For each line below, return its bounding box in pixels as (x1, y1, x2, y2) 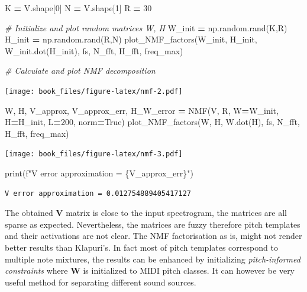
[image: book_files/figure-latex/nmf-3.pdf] (5, 150, 183, 159)
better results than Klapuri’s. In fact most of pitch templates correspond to (5, 241, 278, 254)
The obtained (5, 206, 53, 219)
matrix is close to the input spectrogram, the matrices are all (66, 206, 287, 219)
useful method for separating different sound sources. (5, 275, 196, 288)
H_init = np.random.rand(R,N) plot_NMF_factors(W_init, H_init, (5, 33, 257, 45)
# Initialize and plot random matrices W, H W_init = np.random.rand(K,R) (5, 21, 287, 34)
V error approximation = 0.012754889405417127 (5, 189, 191, 198)
